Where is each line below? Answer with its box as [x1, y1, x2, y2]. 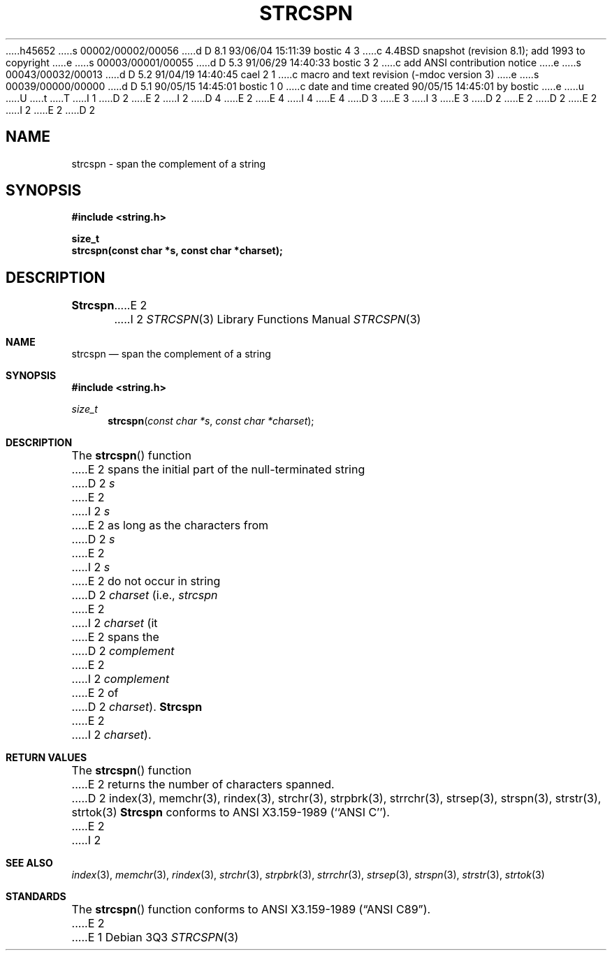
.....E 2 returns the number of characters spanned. [71, 777, 335, 792]
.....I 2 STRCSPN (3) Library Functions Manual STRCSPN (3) [114, 312, 421, 327]
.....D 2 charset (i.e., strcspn [71, 588, 218, 603]
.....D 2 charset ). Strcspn [71, 700, 203, 714]
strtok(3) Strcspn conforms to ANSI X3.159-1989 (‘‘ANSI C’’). [71, 805, 390, 820]
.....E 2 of [71, 686, 119, 700]
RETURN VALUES [6, 751, 87, 764]
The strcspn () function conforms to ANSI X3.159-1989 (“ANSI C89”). [71, 902, 431, 917]
